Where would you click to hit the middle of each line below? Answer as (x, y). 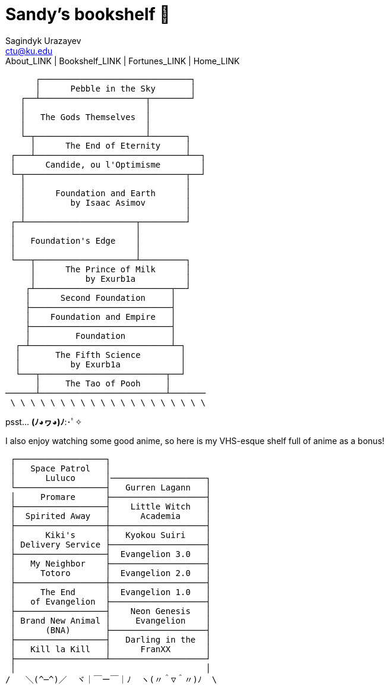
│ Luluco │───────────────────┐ (110, 478)
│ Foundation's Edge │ (75, 240)
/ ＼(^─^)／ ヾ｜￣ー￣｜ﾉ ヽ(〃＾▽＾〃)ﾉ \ (111, 679)
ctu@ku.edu (29, 51)
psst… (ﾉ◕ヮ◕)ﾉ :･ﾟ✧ (44, 421)
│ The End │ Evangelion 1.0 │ (110, 592)
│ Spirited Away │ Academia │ (110, 516)
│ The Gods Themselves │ (86, 117)
